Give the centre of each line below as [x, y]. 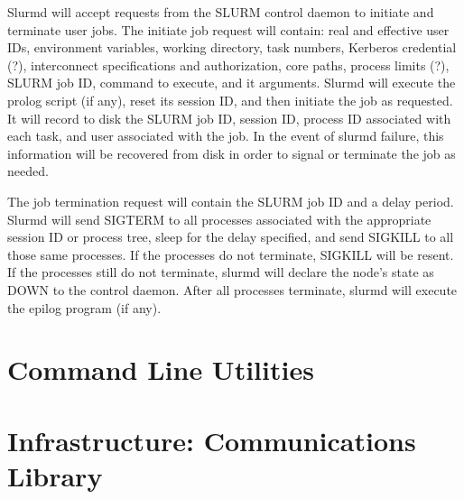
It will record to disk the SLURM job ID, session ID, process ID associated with [229, 118]
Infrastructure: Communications [212, 440]
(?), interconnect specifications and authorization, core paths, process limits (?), [228, 65]
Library [55, 475]
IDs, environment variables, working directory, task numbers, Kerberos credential [232, 47]
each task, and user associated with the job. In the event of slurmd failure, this [226, 136]
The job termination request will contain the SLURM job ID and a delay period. [231, 201]
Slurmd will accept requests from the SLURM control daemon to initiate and [221, 12]
